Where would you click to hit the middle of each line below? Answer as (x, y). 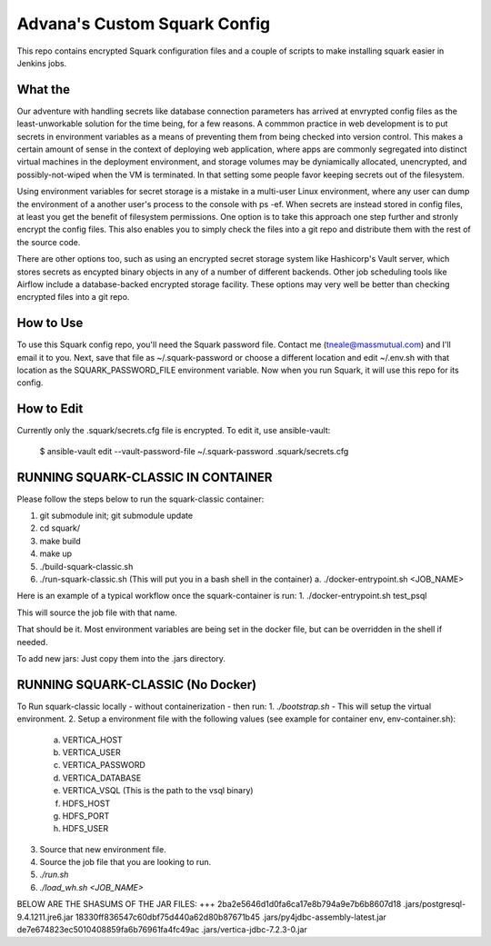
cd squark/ (60, 528)
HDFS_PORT (86, 816)
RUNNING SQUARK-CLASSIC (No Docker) (137, 685)
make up (56, 553)
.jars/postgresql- (435, 904)
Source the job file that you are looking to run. (125, 862)
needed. (32, 642)
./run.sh (54, 875)
